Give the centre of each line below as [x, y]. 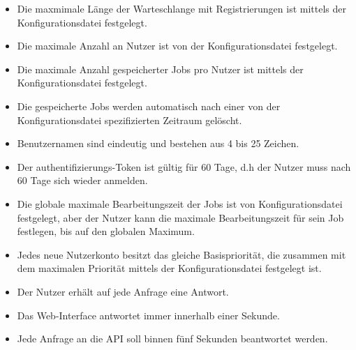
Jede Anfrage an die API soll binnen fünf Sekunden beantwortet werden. [172, 338]
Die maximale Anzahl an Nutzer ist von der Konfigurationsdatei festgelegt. [177, 46]
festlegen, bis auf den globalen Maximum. [106, 231]
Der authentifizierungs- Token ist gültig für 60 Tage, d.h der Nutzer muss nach [184, 166]
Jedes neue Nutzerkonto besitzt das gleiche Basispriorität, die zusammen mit [181, 254]
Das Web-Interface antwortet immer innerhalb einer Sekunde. [148, 315]
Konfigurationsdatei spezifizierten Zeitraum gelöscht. [129, 120]
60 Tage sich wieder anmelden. [82, 180]
